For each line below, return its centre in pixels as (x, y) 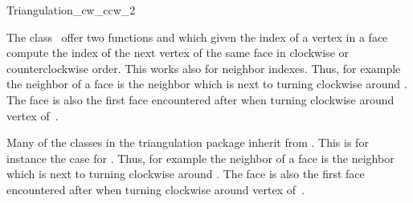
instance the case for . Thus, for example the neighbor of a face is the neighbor (200, 158)
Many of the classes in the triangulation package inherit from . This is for (188, 142)
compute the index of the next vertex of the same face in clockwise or (178, 53)
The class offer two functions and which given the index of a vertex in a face (197, 37)
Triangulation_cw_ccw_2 (71, 10)
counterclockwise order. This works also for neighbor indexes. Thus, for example (204, 68)
